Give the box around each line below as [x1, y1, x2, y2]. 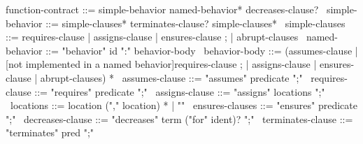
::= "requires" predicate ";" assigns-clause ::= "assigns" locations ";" [34, 84, 325, 99]
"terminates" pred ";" [6, 125, 94, 140]
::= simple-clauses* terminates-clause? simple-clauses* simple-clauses [45, 15, 346, 30]
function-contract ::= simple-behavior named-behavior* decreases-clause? [6, 2, 319, 16]
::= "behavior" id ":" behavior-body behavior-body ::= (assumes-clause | [45, 43, 358, 57]
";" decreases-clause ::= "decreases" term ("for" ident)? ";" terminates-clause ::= [6, 111, 353, 126]
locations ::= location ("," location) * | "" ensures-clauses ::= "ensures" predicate [10, 98, 357, 113]
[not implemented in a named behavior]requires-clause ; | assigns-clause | [6, 57, 317, 71]
